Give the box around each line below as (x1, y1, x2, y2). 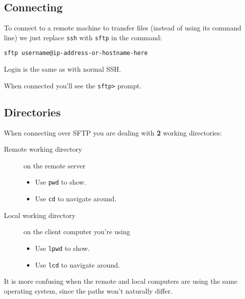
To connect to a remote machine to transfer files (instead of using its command (4, 23, 242, 33)
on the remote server (24, 160, 86, 170)
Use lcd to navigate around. (35, 259, 120, 270)
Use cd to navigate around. (35, 193, 117, 203)
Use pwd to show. (35, 177, 86, 187)
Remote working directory (4, 144, 82, 154)
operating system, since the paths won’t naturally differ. (4, 285, 172, 296)
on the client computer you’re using (24, 226, 130, 237)
